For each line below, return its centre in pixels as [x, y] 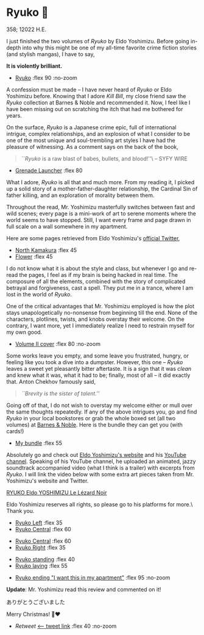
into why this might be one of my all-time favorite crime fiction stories [109, 48]
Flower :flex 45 [34, 256]
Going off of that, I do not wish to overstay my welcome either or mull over [100, 405]
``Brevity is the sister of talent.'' [60, 393]
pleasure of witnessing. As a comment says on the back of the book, [92, 146]
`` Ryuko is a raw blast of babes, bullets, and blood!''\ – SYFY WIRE [104, 159]
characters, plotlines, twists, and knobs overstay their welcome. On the [95, 319]
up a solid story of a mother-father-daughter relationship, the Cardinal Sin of [102, 188]
